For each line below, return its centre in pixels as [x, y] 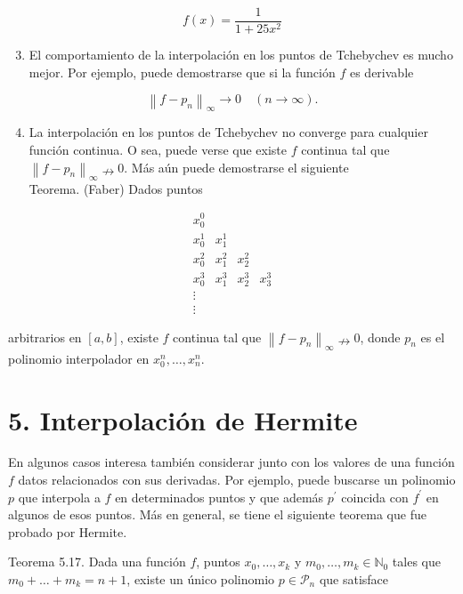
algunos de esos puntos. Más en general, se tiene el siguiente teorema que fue [217, 514]
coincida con [375, 497]
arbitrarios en [45, 337]
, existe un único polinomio [201, 579]
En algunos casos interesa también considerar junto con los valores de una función [231, 462]
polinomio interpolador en [79, 358]
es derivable [382, 72]
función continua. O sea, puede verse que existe [158, 150]
